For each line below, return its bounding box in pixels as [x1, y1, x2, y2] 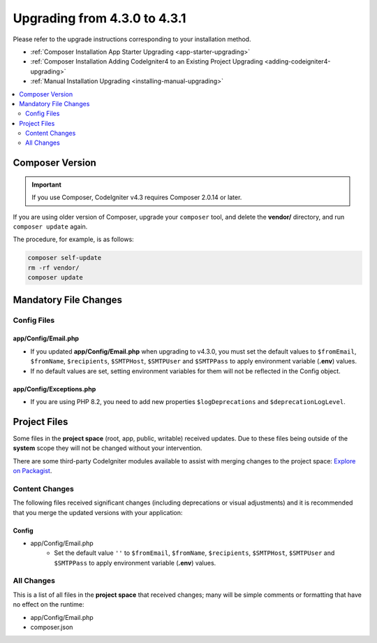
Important [31, 180, 62, 189]
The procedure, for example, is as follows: [13, 235, 134, 244]
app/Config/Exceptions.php [13, 384, 96, 393]
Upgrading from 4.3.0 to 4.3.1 [13, 10, 186, 26]
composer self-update [27, 254, 102, 262]
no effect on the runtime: [13, 600, 84, 609]
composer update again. [13, 222, 88, 231]
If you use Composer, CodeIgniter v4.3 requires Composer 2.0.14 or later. [31, 193, 242, 202]
